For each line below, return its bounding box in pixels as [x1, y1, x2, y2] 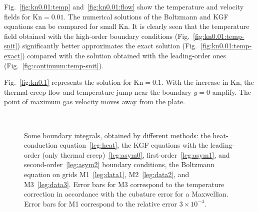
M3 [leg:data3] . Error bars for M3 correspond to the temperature [24, 179, 224, 189]
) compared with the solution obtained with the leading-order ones [22, 50, 226, 60]
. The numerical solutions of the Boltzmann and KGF [63, 11, 228, 21]
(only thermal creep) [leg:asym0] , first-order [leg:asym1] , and [42, 149, 230, 160]
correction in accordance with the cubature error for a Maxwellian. [24, 189, 228, 199]
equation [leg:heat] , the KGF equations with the [59, 140, 208, 150]
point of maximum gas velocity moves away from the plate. [4, 96, 185, 107]
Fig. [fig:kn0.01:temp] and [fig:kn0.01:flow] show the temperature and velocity [4, 1, 244, 11]
